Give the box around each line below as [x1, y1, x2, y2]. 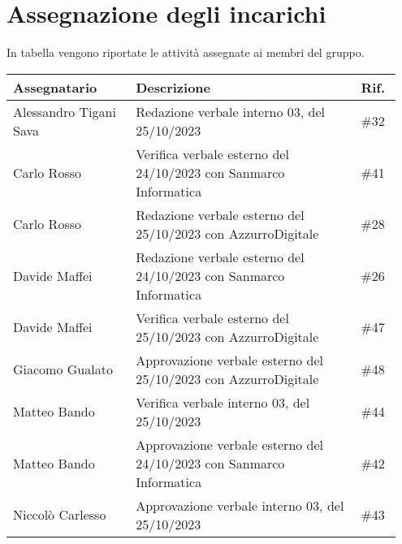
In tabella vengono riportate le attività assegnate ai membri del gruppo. [6, 44, 365, 61]
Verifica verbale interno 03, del [136, 392, 310, 412]
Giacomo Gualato [13, 360, 113, 379]
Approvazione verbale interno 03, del [136, 495, 344, 515]
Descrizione [136, 77, 210, 97]
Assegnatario [13, 77, 97, 97]
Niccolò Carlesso [13, 505, 106, 525]
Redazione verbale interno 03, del [136, 101, 325, 121]
